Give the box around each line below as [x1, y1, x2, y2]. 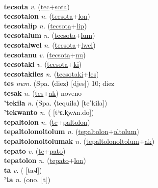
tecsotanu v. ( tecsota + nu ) [4, 49, 86, 59]
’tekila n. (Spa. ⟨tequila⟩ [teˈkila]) [4, 97, 107, 107]
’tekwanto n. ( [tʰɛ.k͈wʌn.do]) [4, 107, 94, 117]
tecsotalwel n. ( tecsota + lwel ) [4, 39, 96, 50]
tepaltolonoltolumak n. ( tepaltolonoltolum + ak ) [4, 135, 155, 146]
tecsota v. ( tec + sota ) [4, 1, 70, 11]
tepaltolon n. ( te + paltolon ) [4, 116, 90, 127]
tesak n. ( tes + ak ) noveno [4, 87, 82, 98]
